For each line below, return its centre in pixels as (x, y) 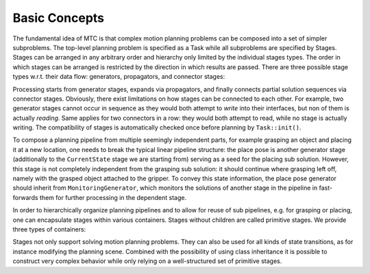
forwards (25, 197)
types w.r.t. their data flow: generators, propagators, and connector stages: (119, 77)
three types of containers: (49, 229)
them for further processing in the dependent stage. (113, 197)
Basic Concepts (59, 18)
